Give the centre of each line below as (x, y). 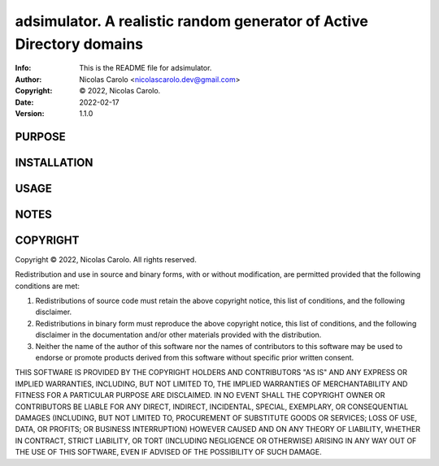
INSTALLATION (54, 162)
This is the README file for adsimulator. (146, 68)
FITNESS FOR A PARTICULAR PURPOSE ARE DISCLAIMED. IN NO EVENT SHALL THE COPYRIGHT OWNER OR (200, 395)
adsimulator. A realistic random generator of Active (192, 21)
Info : (23, 68)
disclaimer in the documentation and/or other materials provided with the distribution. (178, 335)
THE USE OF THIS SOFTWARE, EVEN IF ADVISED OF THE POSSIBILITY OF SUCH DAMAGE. (169, 452)
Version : (30, 113)
